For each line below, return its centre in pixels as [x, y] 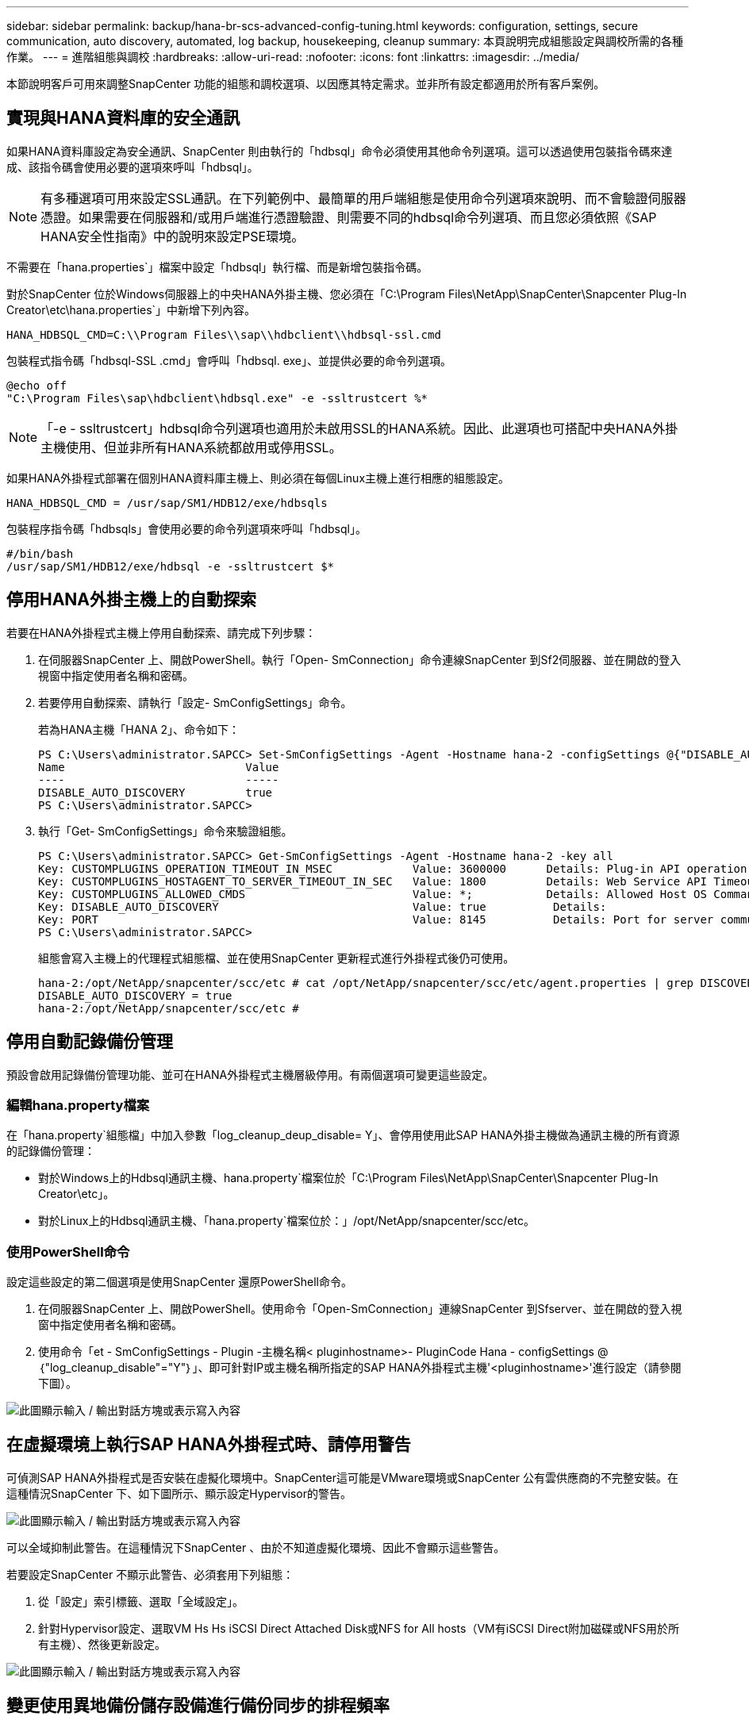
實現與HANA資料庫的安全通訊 [123, 118]
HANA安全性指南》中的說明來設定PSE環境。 [173, 236]
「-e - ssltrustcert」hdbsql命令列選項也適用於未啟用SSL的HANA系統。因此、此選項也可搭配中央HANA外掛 [359, 428]
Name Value [159, 767]
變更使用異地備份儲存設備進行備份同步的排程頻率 [198, 1706]
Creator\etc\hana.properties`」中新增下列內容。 [131, 309]
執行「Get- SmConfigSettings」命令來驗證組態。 [165, 831]
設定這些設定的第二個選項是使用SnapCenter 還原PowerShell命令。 [180, 1282]
